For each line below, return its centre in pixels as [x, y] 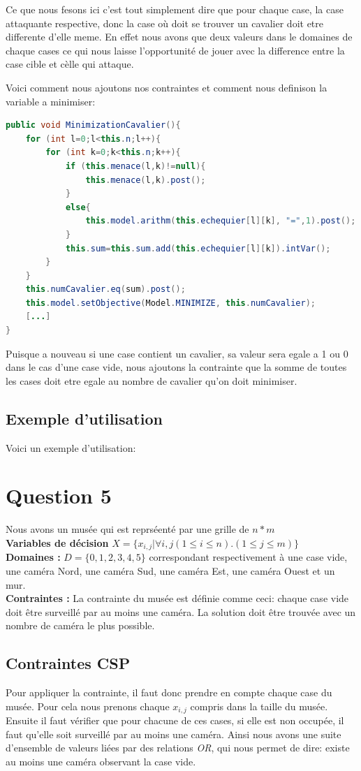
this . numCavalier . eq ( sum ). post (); [105, 289]
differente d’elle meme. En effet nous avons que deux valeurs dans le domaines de [179, 37]
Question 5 [59, 495]
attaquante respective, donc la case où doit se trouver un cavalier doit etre [164, 23]
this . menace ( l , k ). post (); [146, 180]
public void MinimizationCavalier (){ [93, 125]
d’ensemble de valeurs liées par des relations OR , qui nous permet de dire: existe [178, 748]
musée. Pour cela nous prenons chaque [88, 706]
